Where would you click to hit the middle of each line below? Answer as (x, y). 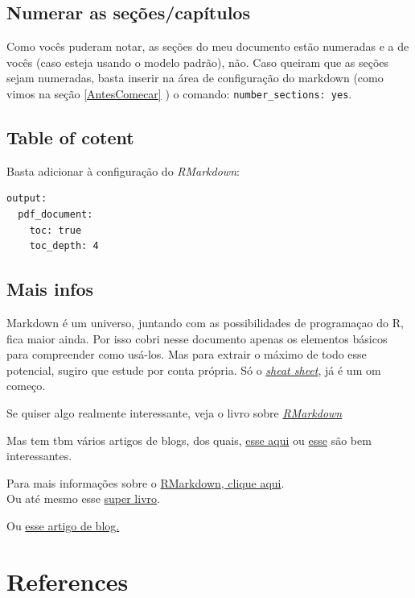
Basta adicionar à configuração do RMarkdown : (123, 170)
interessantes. (39, 456)
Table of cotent (70, 137)
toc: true (55, 230)
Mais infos (50, 289)
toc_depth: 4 (64, 246)
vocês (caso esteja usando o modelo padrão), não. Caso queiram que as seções (198, 62)
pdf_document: (55, 215)
